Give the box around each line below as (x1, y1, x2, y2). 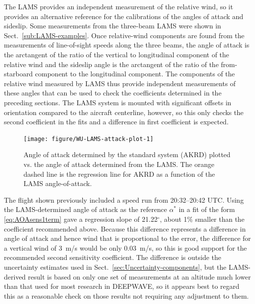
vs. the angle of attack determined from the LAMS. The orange (24, 159, 214, 169)
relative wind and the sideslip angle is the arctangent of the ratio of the (4, 59, 219, 69)
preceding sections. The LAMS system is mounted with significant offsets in (4, 97, 231, 107)
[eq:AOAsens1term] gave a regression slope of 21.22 (4, 213, 158, 224)
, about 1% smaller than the (159, 213, 245, 224)
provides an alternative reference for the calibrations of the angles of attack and (4, 11, 244, 21)
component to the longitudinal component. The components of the (35, 69, 235, 79)
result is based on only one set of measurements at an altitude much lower (28, 271, 251, 281)
